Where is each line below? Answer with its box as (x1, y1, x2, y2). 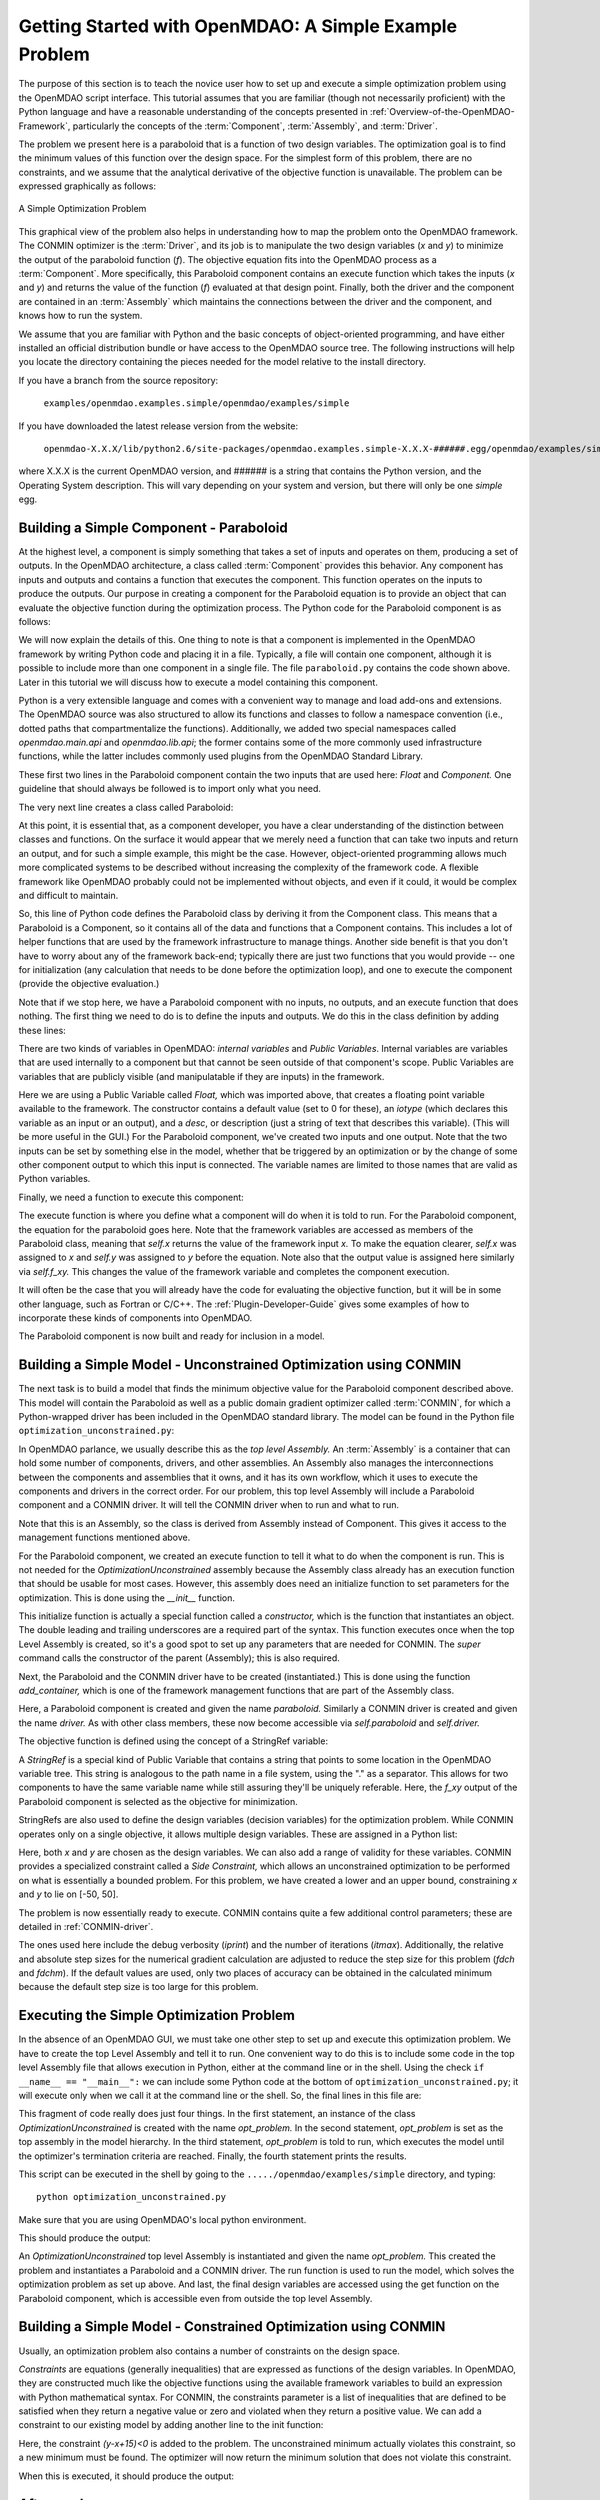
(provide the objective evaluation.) (18, 978, 160, 990)
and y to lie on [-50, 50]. (18, 1888, 119, 1900)
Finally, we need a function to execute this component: (18, 1191, 244, 1203)
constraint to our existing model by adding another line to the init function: (18, 2419, 324, 2431)
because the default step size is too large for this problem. (18, 1981, 259, 1993)
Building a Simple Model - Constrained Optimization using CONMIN (18, 2318, 446, 2335)
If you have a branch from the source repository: (18, 374, 219, 386)
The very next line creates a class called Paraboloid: (18, 801, 234, 813)
